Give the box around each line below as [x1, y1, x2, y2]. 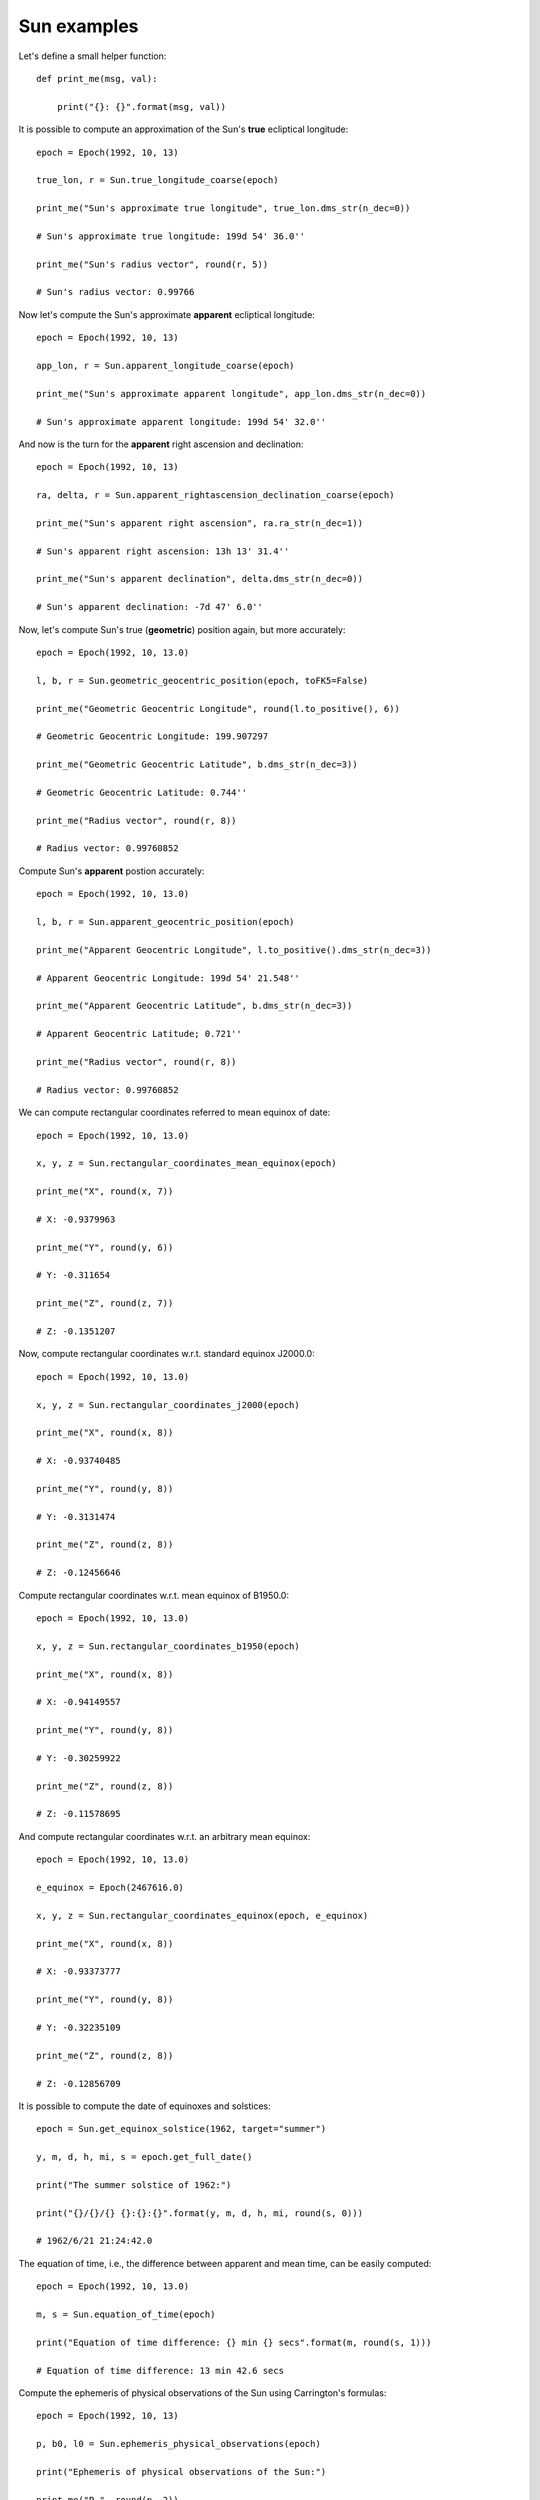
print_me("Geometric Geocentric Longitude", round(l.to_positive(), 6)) [36, 703, 400, 714]
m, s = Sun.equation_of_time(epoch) [36, 2308, 216, 2320]
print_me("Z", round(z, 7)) [36, 1298, 174, 1309]
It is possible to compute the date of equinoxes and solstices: [18, 2100, 272, 2112]
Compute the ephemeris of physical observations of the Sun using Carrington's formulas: [18, 2386, 387, 2399]
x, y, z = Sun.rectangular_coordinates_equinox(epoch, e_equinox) [36, 1910, 369, 1921]
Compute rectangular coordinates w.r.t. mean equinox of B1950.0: [18, 1589, 290, 1601]
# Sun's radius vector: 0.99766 [36, 286, 195, 298]
